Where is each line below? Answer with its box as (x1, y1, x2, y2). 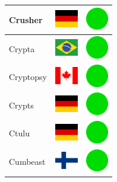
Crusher (9, 13, 43, 25)
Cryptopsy (9, 71, 47, 83)
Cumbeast (9, 155, 46, 168)
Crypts (9, 98, 34, 111)
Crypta (9, 42, 35, 55)
